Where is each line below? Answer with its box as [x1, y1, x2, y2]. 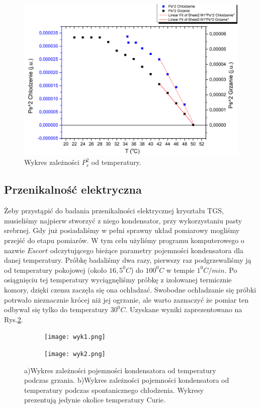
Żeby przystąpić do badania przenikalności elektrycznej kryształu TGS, [4, 205, 224, 216]
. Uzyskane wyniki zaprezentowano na [125, 304, 242, 315]
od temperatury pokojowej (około [4, 264, 107, 275]
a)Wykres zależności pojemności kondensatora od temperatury [24, 365, 216, 375]
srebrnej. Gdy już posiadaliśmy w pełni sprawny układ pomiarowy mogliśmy [4, 225, 240, 236]
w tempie [166, 264, 195, 275]
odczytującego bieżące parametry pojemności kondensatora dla [50, 245, 243, 255]
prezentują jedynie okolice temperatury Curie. [24, 394, 165, 405]
